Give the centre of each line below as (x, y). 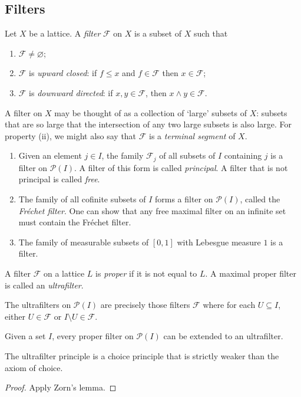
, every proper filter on (93, 336)
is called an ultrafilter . (44, 285)
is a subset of (158, 33)
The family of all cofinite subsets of (82, 199)
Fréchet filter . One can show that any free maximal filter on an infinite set (152, 210)
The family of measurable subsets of (84, 242)
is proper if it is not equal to (146, 273)
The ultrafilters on (38, 305)
